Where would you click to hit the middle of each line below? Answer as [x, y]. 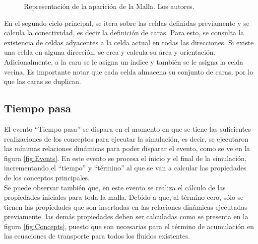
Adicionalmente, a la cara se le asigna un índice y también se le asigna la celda [124, 61]
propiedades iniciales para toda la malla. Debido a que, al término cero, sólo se [124, 197]
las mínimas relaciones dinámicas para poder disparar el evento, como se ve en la [127, 148]
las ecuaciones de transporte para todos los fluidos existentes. [97, 236]
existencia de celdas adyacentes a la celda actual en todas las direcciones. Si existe [129, 42]
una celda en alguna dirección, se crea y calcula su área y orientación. [110, 52]
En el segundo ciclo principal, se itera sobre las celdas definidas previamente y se [127, 23]
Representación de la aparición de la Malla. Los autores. [109, 6]
